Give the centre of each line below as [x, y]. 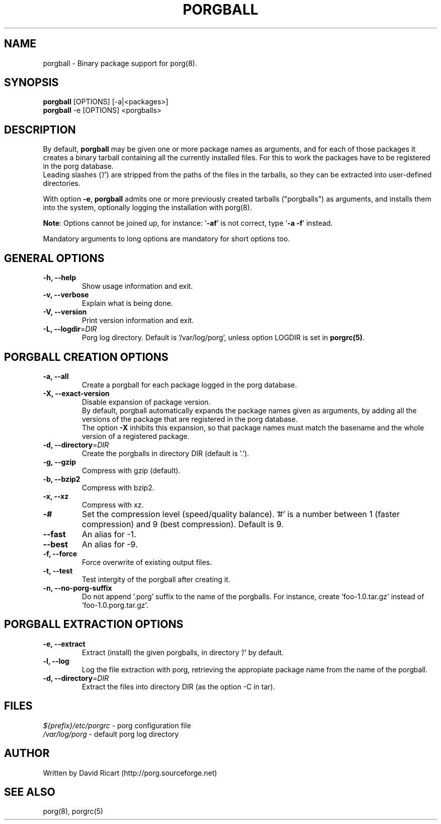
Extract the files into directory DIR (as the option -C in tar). [178, 686]
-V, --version [65, 312]
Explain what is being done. [127, 303]
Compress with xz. [113, 504]
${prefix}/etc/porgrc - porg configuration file [117, 725]
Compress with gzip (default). [131, 470]
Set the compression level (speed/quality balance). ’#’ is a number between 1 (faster [241, 514]
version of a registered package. [136, 436]
